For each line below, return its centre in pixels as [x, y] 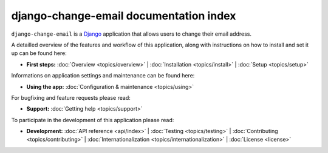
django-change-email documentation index [124, 16]
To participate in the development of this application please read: [93, 120]
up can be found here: [39, 53]
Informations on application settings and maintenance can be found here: [103, 76]
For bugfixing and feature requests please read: [71, 97]
